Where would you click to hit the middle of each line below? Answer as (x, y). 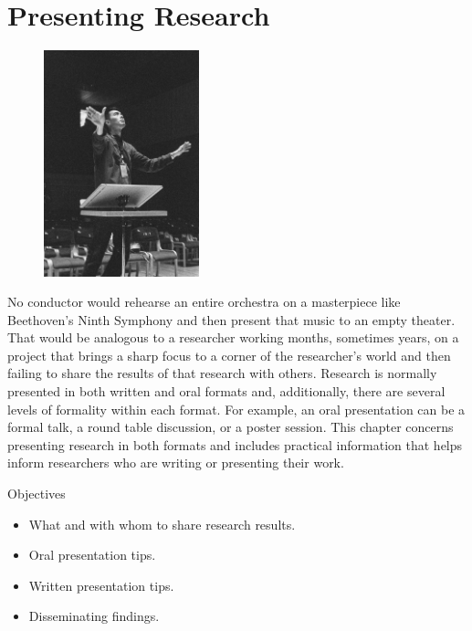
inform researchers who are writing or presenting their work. (176, 463)
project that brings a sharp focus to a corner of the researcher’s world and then (229, 355)
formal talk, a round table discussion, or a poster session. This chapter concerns (231, 427)
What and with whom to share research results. (162, 524)
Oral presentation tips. (92, 555)
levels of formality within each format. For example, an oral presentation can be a (236, 409)
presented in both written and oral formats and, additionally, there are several (226, 391)
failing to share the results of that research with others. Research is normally (222, 373)
